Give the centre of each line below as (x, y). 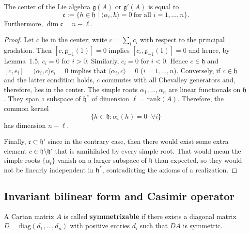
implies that (88, 70)
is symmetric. (203, 226)
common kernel (26, 108)
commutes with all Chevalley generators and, (169, 80)
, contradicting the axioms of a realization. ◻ (170, 169)
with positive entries (100, 226)
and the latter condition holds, (49, 80)
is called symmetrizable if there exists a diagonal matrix (150, 216)
